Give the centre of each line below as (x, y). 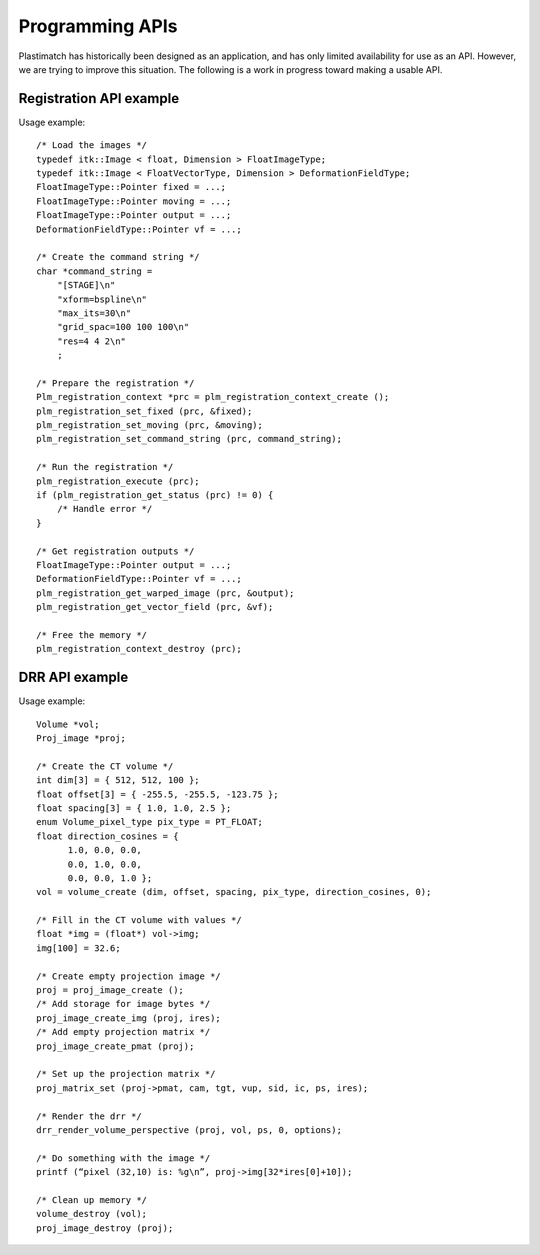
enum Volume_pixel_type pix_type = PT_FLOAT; (150, 822)
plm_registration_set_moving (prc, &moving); (150, 425)
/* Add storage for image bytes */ (123, 1004)
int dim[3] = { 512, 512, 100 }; (118, 780)
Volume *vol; (68, 724)
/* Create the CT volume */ (105, 766)
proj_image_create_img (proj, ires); (129, 1018)
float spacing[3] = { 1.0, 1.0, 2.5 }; (134, 808)
